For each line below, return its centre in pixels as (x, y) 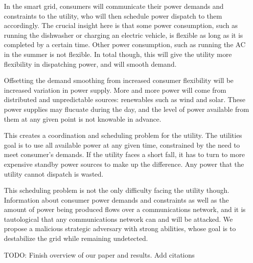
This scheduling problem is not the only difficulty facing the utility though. (117, 190)
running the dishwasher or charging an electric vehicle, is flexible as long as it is (124, 35)
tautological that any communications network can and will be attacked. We (118, 219)
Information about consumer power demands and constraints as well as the (116, 199)
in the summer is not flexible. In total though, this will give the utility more (118, 54)
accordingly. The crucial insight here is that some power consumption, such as (121, 25)
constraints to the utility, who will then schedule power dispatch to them (113, 15)
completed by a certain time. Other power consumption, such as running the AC (125, 44)
